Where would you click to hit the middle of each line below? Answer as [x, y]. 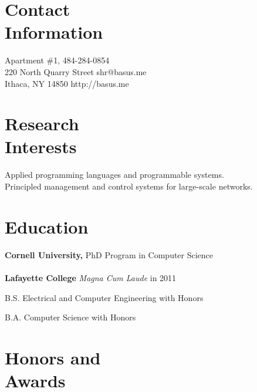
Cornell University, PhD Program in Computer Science [109, 254]
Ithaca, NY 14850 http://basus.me [67, 83]
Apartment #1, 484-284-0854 [57, 60]
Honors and [53, 357]
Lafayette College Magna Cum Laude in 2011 [91, 277]
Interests [41, 146]
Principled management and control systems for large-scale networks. [129, 186]
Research [42, 124]
